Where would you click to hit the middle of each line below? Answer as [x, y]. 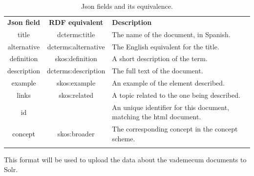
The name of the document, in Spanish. [171, 34]
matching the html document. [157, 117]
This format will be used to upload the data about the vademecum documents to [125, 160]
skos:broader [76, 133]
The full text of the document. [158, 71]
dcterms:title [76, 34]
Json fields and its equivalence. [127, 6]
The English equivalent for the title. [166, 46]
